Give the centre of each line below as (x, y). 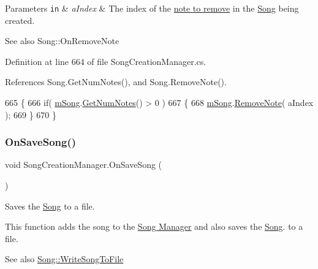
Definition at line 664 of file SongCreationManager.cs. (106, 61)
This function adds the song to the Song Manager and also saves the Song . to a (154, 226)
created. (20, 20)
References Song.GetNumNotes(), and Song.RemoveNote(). (116, 82)
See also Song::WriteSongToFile (64, 259)
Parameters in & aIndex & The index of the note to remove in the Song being (152, 8)
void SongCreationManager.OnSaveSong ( (84, 165)
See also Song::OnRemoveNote (62, 41)
